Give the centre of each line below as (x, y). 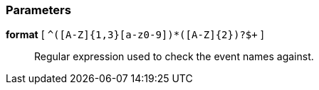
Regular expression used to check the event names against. (174, 57)
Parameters (38, 10)
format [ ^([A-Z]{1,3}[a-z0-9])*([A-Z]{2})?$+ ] (135, 35)
